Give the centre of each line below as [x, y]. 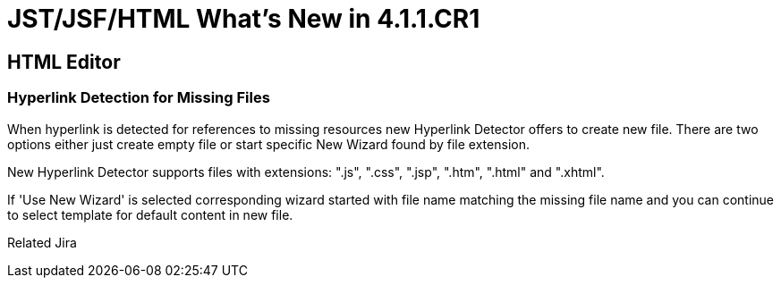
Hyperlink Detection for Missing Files [139, 98]
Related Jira [42, 242]
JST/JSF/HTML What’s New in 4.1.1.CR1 [244, 19]
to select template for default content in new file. [150, 214]
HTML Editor [64, 62]
